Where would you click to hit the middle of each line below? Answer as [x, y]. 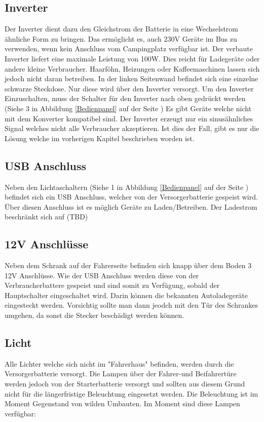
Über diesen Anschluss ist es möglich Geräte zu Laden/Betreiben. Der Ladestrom [131, 206]
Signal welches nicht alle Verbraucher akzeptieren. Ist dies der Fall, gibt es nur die [132, 128]
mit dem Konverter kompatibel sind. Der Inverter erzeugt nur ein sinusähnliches [129, 118]
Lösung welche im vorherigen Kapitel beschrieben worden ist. [100, 138]
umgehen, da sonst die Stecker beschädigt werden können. [95, 315]
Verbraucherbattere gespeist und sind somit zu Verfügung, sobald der [112, 285]
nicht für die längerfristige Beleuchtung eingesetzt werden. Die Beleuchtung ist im [131, 393]
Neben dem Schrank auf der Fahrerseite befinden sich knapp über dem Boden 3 [128, 265]
